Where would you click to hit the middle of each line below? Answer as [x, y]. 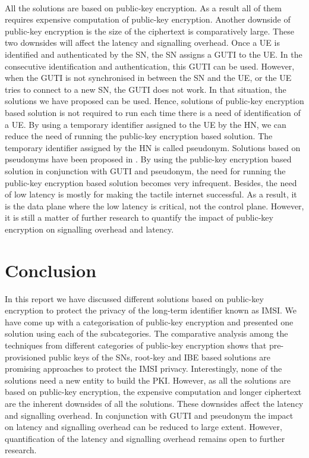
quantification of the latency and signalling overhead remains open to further [145, 438]
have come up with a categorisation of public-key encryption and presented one [149, 321]
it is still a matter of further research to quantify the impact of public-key [139, 217]
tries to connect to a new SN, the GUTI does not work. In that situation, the [146, 89]
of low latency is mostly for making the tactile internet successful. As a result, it [151, 194]
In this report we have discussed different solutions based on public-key [134, 298]
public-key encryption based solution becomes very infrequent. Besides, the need [151, 182]
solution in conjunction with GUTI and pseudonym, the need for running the [145, 170]
